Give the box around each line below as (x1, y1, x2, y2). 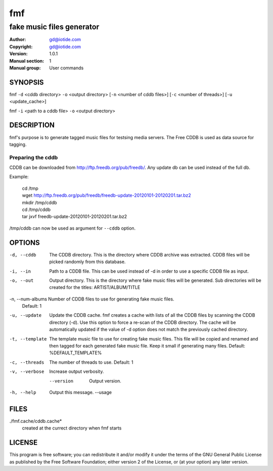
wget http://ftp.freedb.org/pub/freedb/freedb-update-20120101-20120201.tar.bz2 (22, 192, 192, 198)
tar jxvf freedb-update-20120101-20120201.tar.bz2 (22, 213, 127, 220)
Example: (9, 174, 29, 180)
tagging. (9, 141, 27, 147)
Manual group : (9, 65, 41, 71)
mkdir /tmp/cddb (22, 199, 58, 205)
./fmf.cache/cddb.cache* (9, 418, 62, 424)
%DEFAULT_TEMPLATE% (49, 350, 102, 356)
